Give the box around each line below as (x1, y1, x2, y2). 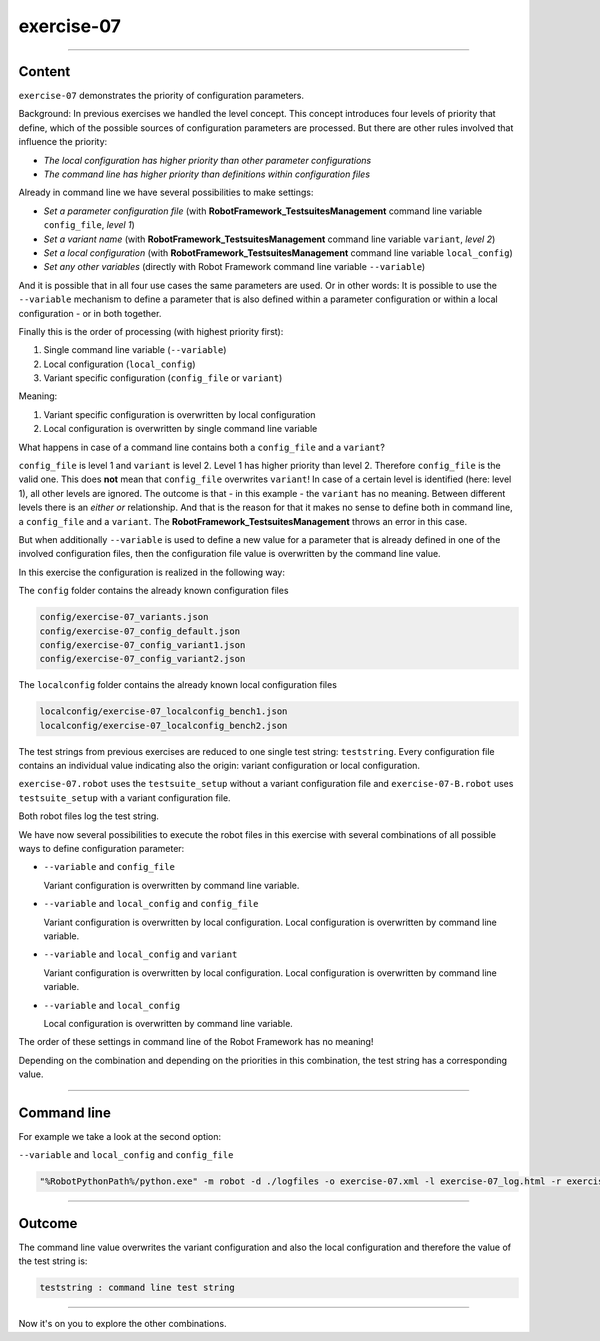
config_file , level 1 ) (43, 219, 135, 231)
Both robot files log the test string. (18, 810, 160, 822)
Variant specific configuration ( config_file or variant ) (43, 372, 283, 384)
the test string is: (18, 1255, 88, 1267)
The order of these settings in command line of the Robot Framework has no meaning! (18, 1036, 374, 1048)
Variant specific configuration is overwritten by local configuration (43, 408, 316, 420)
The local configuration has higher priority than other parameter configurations (43, 154, 372, 166)
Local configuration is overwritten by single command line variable (43, 423, 318, 435)
